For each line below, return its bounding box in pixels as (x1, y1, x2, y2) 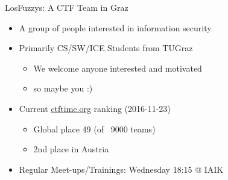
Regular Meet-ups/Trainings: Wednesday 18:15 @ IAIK (19, 163, 224, 175)
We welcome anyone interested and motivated (33, 61, 202, 74)
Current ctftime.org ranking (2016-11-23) (19, 102, 171, 114)
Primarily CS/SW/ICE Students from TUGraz (19, 42, 193, 54)
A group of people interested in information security (19, 21, 212, 34)
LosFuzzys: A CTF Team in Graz (5, 1, 128, 13)
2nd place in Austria (33, 143, 109, 155)
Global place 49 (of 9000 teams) (33, 122, 156, 135)
